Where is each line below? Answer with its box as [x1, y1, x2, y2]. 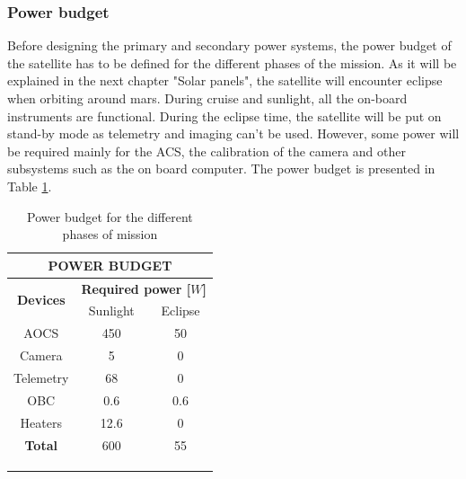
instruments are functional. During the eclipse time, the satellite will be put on [7, 106, 442, 125]
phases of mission [62, 225, 158, 244]
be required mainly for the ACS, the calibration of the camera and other [7, 141, 406, 160]
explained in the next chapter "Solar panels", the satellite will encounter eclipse [7, 71, 443, 90]
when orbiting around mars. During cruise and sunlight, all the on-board [7, 89, 408, 107]
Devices [16, 290, 66, 309]
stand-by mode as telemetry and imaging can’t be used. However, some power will [7, 124, 460, 143]
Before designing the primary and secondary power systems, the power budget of [7, 36, 452, 55]
